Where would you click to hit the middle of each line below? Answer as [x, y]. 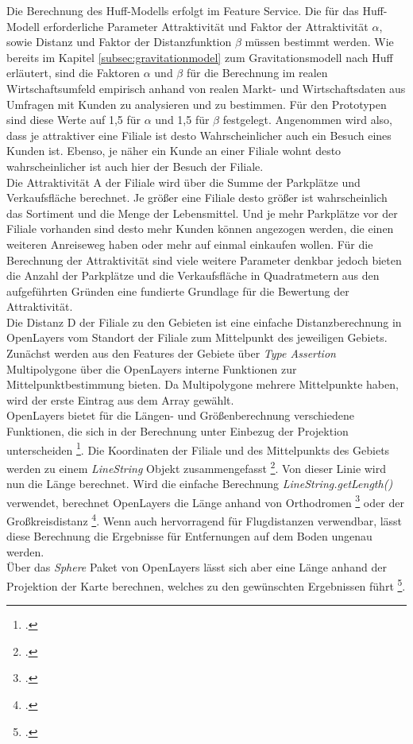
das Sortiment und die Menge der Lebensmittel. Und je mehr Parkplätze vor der [202, 213]
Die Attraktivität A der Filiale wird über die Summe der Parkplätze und [183, 182]
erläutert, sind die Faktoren [73, 73]
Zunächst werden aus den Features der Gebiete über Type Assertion [171, 353]
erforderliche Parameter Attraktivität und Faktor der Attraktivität [206, 26]
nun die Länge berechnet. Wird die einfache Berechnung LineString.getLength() [200, 484]
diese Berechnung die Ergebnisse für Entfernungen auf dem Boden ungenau [189, 536]
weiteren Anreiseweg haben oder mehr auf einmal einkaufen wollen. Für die [190, 244]
